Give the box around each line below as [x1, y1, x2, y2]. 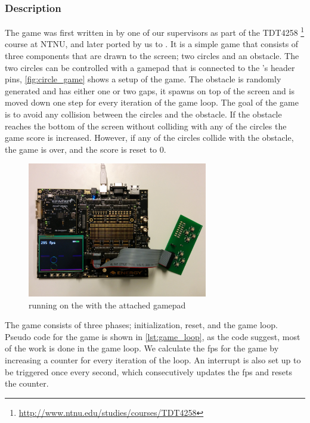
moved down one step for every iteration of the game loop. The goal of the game [5, 96, 299, 109]
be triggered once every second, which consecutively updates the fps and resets [5, 365, 293, 378]
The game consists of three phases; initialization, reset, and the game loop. [5, 319, 278, 331]
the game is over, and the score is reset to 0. [5, 143, 166, 155]
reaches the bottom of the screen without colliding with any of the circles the [5, 119, 287, 132]
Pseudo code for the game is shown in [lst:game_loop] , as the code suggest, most [5, 330, 300, 342]
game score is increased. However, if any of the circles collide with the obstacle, [5, 131, 294, 144]
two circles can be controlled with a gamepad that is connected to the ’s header [5, 61, 295, 73]
